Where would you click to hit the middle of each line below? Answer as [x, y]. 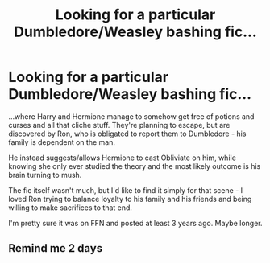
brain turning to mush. [45, 175]
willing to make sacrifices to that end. [71, 208]
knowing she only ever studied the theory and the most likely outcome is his [135, 166]
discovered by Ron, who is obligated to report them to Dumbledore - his [127, 134]
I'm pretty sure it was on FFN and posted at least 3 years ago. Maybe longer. [135, 223]
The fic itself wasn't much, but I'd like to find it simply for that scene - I [126, 190]
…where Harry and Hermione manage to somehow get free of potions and [131, 116]
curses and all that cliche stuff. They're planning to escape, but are [119, 125]
